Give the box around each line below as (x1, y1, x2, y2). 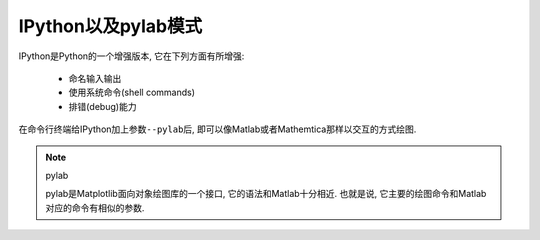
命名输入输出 (68, 72, 122, 84)
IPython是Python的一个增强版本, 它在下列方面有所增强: (18, 50, 245, 62)
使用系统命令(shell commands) (68, 86, 195, 99)
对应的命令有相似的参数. (45, 201, 145, 214)
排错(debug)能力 (68, 100, 137, 112)
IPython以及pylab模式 (18, 15, 203, 37)
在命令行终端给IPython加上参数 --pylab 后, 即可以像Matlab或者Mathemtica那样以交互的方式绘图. (18, 123, 417, 135)
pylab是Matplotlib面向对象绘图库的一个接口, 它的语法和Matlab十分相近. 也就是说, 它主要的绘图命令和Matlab (45, 188, 487, 200)
